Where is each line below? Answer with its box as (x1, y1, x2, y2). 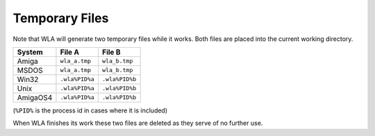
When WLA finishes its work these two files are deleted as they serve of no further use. (12, 119, 263, 128)
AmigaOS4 (17, 92, 53, 102)
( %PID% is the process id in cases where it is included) (12, 106, 168, 114)
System (17, 47, 43, 57)
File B (101, 47, 121, 57)
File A (60, 47, 80, 57)
